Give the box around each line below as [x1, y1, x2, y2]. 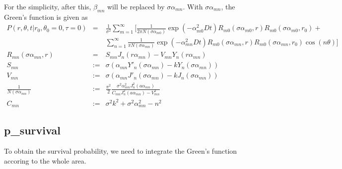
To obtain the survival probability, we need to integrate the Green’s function [4, 146, 237, 156]
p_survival [4, 123, 61, 138]
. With [183, 1, 203, 11]
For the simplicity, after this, [4, 1, 91, 11]
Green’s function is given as [4, 11, 88, 22]
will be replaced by [107, 1, 165, 11]
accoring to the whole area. [4, 155, 86, 166]
